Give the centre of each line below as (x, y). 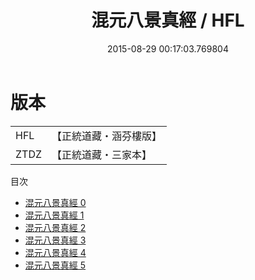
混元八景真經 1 (54, 215)
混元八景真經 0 (55, 202)
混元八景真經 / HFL (168, 20)
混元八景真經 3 (55, 240)
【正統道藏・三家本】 (102, 154)
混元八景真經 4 (55, 252)
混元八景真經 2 (55, 227)
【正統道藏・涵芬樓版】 (107, 136)
